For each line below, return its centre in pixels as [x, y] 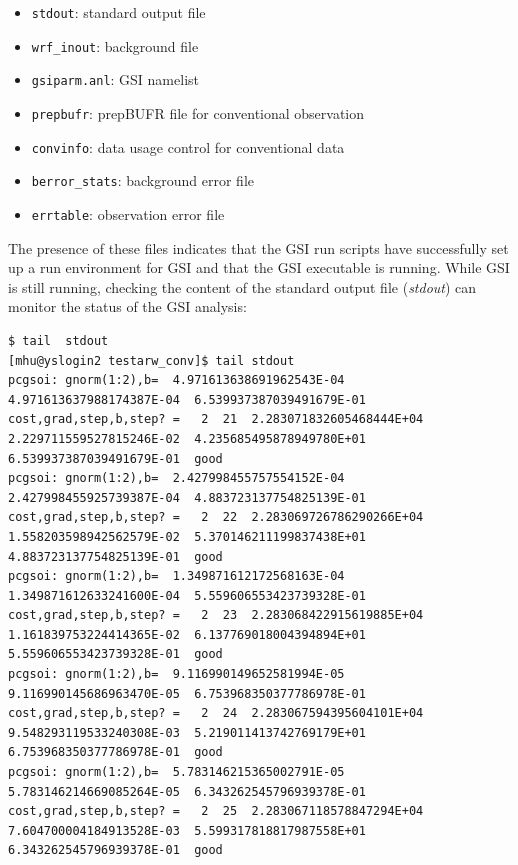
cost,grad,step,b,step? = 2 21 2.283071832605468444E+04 [216, 419]
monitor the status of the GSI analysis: [127, 306]
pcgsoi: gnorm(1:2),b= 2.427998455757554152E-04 [176, 478]
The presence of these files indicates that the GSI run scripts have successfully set [258, 247]
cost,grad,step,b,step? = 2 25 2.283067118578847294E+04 [216, 811]
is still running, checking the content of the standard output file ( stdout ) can [242, 286]
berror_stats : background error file [142, 180]
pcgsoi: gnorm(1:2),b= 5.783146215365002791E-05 [176, 772]
